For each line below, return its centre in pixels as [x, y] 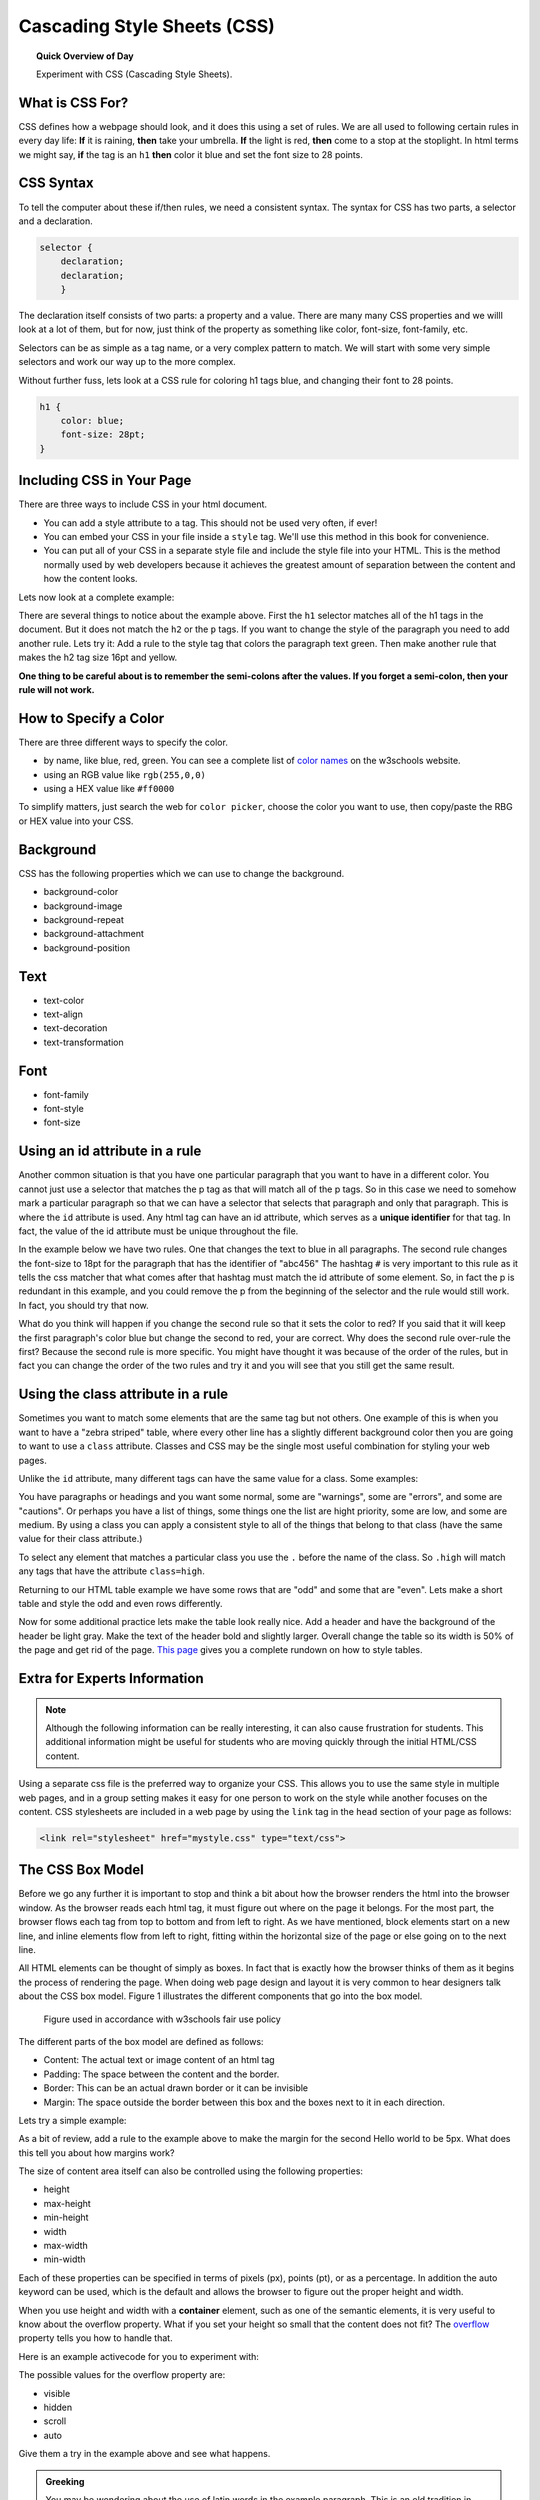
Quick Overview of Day [85, 56]
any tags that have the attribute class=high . [111, 1571]
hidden [58, 2407]
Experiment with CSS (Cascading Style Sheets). [134, 74]
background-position [86, 947]
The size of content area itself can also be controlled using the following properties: [191, 2171]
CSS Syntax [56, 183]
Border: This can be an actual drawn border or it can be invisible [176, 2088]
